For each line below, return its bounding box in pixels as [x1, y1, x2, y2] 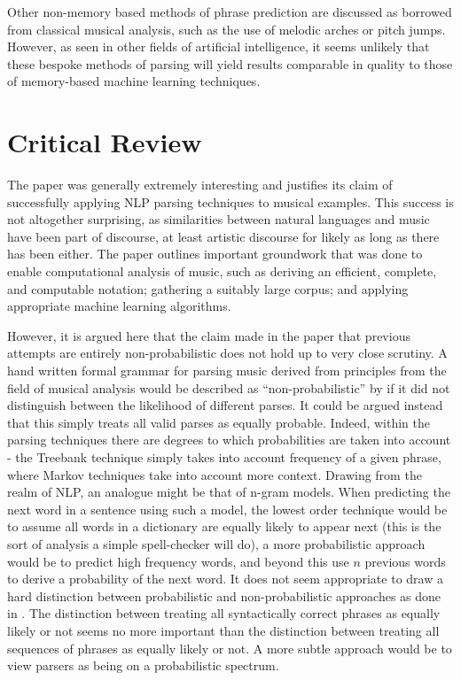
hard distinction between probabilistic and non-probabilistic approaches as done [7, 586, 441, 605]
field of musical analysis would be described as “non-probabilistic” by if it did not [7, 378, 450, 397]
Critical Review [7, 124, 202, 160]
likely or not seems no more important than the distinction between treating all [7, 621, 440, 639]
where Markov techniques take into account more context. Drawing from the [7, 465, 422, 483]
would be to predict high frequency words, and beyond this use [7, 552, 349, 570]
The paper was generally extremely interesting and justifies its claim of [7, 175, 393, 194]
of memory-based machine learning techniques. [7, 72, 261, 90]
